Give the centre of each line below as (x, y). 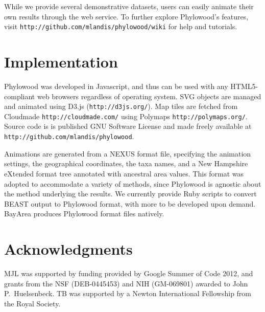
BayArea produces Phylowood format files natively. (84, 214)
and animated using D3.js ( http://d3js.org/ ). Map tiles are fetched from (121, 106)
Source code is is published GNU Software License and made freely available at (128, 126)
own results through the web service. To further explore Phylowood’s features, (126, 16)
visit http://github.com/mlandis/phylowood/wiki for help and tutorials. (121, 26)
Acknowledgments (68, 249)
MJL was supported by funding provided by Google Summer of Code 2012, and (129, 273)
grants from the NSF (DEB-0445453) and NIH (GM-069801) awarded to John (126, 283)
